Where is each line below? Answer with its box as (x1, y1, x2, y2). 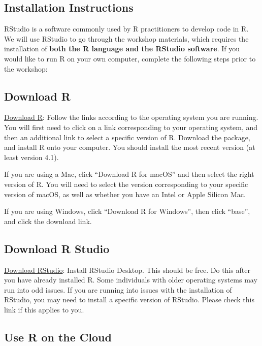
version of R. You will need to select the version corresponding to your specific (4, 178, 248, 189)
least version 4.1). (4, 151, 59, 162)
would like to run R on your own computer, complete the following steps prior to (4, 53, 256, 64)
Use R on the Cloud (4, 329, 112, 344)
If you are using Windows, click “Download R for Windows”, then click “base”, (4, 206, 250, 216)
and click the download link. (4, 215, 92, 226)
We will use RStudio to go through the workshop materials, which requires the (4, 33, 249, 44)
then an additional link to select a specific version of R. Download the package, (4, 132, 250, 142)
